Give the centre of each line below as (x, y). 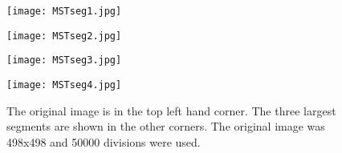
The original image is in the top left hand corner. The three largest (171, 110)
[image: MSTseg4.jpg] (64, 85)
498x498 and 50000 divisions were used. (104, 141)
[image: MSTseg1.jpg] (64, 11)
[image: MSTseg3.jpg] (64, 60)
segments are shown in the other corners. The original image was (166, 126)
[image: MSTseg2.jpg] (64, 36)
